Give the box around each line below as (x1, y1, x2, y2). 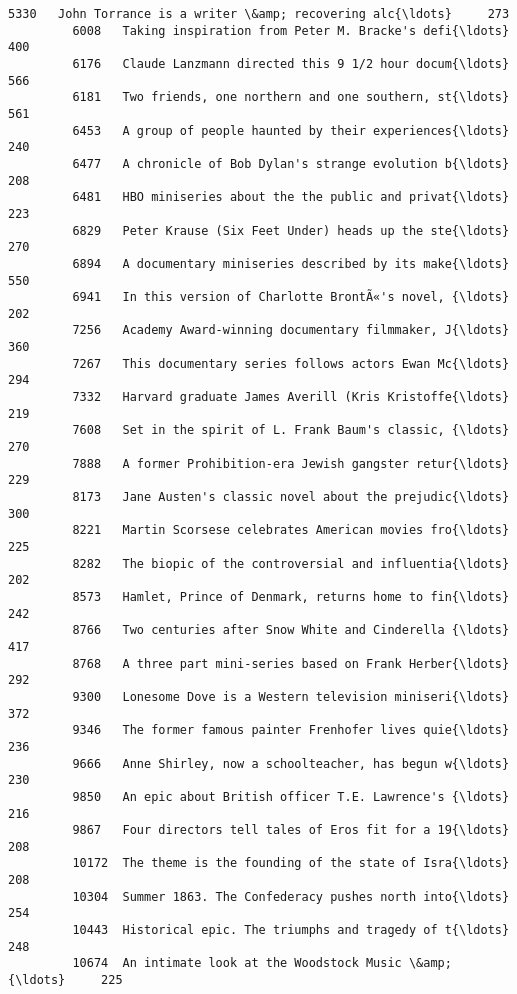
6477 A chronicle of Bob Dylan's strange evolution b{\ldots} (72, 156, 510, 171)
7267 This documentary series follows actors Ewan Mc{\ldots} (72, 356, 510, 371)
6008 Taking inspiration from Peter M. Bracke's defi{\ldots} (72, 23, 510, 38)
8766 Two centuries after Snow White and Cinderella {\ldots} (72, 623, 510, 638)
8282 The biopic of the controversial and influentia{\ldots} (72, 556, 510, 571)
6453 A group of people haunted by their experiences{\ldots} (72, 123, 510, 138)
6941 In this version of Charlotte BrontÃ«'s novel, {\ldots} (72, 290, 510, 305)
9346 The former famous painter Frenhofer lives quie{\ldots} (72, 723, 510, 738)
